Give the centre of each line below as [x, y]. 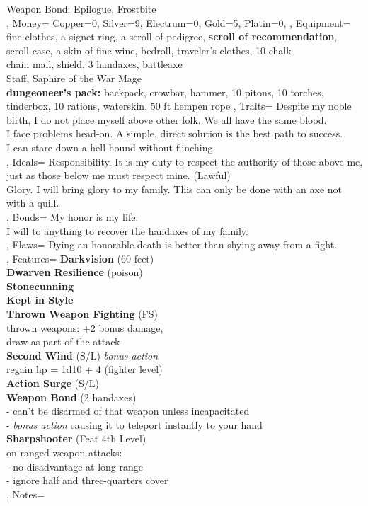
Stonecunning [40, 286]
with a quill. [33, 203]
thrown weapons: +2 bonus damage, [85, 327]
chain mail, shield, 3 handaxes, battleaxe [94, 64]
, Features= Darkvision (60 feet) [80, 258]
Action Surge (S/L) [53, 383]
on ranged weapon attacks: [64, 452]
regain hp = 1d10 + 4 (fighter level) [85, 369]
